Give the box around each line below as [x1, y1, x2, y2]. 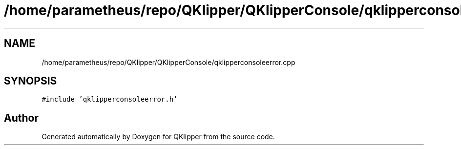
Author [4, 111, 39, 124]
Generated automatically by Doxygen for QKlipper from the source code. [42, 132, 275, 141]
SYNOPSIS [4, 75, 57, 87]
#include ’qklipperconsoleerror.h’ [42, 95, 178, 104]
